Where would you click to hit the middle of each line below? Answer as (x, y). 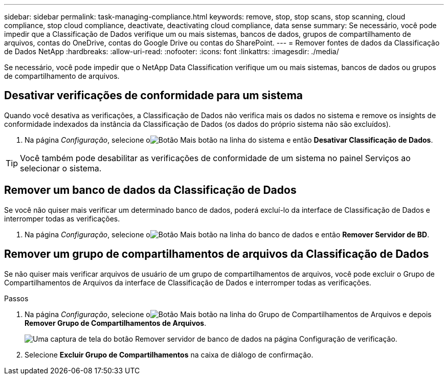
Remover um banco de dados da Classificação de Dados (150, 190)
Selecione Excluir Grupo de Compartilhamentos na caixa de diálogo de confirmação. (169, 354)
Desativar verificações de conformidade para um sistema (153, 96)
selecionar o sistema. (61, 168)
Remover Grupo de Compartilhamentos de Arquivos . (116, 323)
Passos (16, 298)
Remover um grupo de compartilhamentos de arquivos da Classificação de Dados (217, 254)
